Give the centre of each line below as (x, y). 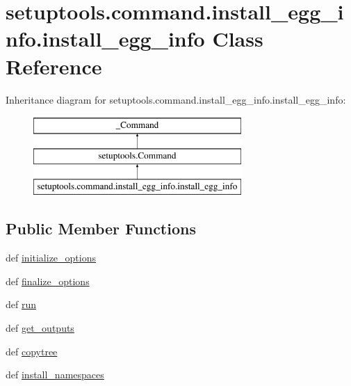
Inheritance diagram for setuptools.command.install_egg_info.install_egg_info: (176, 99)
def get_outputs (40, 328)
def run (21, 304)
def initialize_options (51, 258)
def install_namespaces (55, 375)
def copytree (32, 351)
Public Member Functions (101, 228)
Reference (54, 66)
